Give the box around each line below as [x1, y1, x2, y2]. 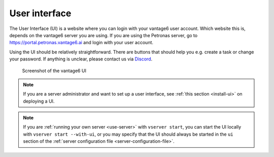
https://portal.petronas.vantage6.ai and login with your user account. [9, 40, 154, 46]
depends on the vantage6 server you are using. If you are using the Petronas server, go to [9, 32, 198, 38]
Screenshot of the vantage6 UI [22, 68, 86, 74]
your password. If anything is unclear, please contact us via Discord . [9, 56, 153, 62]
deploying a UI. [23, 98, 55, 104]
